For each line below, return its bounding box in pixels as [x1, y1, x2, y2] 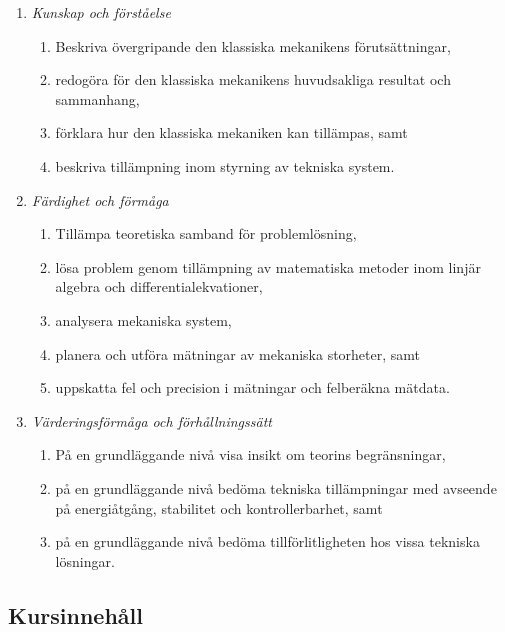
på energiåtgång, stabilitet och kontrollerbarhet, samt [55, 497, 383, 518]
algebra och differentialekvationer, [55, 276, 263, 297]
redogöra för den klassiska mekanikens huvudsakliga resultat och [55, 69, 451, 90]
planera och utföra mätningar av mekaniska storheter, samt [55, 343, 421, 364]
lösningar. [55, 550, 115, 571]
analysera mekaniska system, [55, 309, 232, 330]
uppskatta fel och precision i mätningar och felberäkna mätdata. [55, 377, 450, 398]
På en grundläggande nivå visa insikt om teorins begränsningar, [55, 444, 446, 465]
